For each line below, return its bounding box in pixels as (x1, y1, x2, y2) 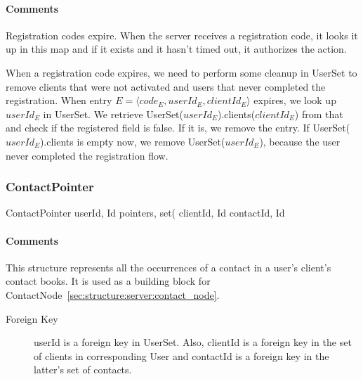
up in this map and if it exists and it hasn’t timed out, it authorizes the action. (6, 41, 347, 56)
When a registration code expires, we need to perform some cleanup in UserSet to (6, 65, 357, 79)
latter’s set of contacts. (34, 362, 132, 377)
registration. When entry (6, 93, 112, 108)
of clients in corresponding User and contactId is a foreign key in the (34, 348, 329, 363)
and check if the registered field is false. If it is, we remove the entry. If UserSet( (6, 120, 350, 135)
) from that (294, 106, 343, 121)
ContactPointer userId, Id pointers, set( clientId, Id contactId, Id (6, 205, 285, 220)
